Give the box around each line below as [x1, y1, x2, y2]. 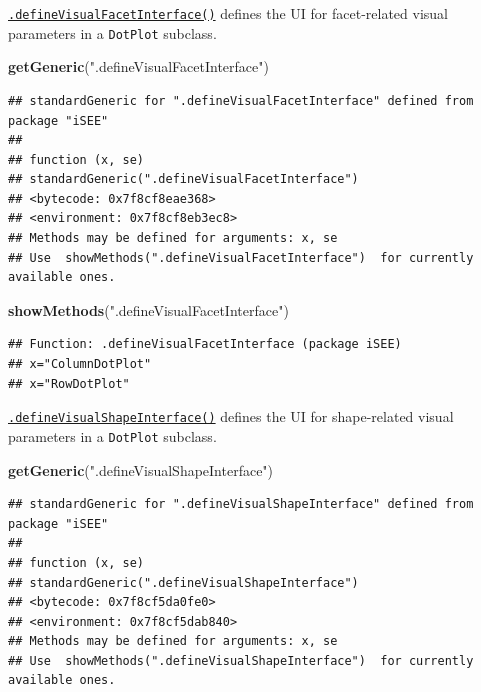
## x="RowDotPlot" [8, 376, 130, 391]
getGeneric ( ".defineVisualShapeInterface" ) [8, 459, 274, 480]
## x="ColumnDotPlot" [8, 357, 152, 372]
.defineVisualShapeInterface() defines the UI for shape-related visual [8, 406, 454, 427]
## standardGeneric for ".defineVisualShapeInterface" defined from [8, 497, 474, 512]
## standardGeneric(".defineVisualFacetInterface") [8, 172, 359, 187]
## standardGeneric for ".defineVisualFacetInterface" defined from [8, 93, 474, 108]
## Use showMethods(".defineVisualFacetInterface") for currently [8, 250, 474, 265]
